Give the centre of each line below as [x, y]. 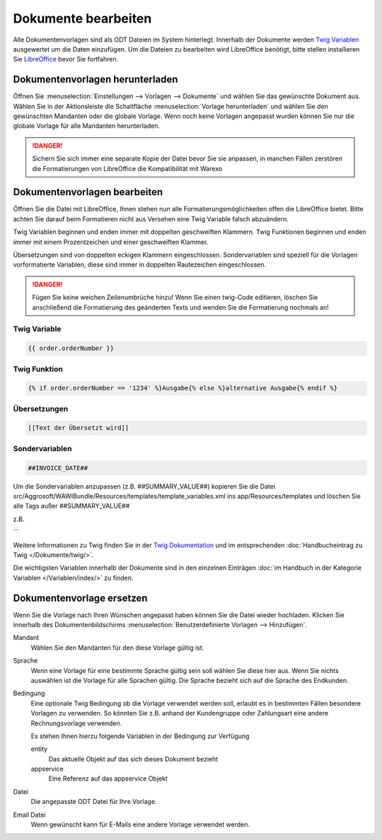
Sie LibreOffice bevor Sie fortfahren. [66, 59]
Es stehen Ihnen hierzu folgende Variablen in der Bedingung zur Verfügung [140, 736]
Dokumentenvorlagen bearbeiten [88, 192]
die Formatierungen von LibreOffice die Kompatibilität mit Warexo [127, 168]
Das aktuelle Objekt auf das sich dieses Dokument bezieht [133, 759]
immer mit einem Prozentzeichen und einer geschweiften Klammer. [111, 242]
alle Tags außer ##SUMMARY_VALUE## [71, 506]
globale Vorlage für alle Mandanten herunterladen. [87, 126]
